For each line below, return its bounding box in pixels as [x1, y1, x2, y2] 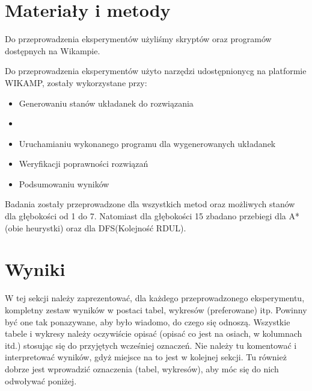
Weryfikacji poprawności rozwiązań [19, 157, 148, 170]
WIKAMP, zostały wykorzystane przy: [5, 76, 147, 89]
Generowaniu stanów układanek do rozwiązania [19, 96, 194, 109]
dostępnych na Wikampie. [5, 44, 100, 57]
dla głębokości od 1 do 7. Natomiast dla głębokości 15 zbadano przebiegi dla [5, 210, 286, 222]
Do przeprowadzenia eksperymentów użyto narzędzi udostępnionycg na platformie [5, 64, 307, 77]
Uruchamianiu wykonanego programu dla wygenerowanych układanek [19, 137, 276, 149]
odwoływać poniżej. [5, 374, 77, 387]
